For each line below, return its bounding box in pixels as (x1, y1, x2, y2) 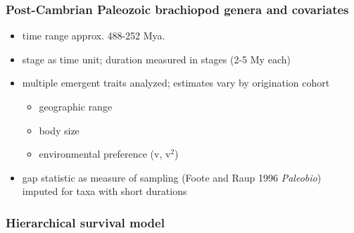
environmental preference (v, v (39, 146, 171, 161)
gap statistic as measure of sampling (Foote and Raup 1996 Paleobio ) (22, 170, 322, 184)
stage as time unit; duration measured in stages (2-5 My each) (22, 51, 291, 66)
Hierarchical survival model (6, 213, 165, 231)
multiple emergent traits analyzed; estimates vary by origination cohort (22, 75, 330, 90)
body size (39, 122, 80, 137)
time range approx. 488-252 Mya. (22, 28, 165, 43)
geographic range (39, 99, 113, 113)
